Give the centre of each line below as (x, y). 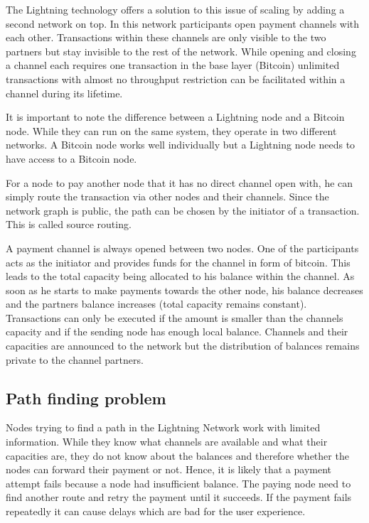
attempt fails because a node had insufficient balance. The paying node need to (178, 483)
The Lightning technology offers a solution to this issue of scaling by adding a (175, 9)
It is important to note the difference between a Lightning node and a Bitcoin (175, 117)
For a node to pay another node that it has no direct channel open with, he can (180, 182)
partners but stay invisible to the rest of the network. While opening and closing (181, 51)
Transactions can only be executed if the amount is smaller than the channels (175, 317)
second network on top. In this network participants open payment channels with (183, 23)
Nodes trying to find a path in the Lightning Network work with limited (163, 427)
